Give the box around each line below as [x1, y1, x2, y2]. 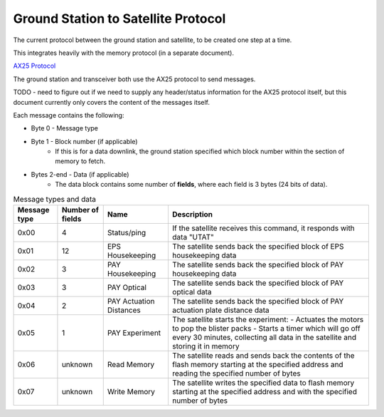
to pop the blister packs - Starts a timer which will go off [171, 324, 361, 333]
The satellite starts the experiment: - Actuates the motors [171, 314, 364, 324]
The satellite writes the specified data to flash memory [171, 378, 355, 388]
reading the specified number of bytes [171, 369, 302, 378]
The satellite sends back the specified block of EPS [171, 242, 344, 251]
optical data [171, 287, 213, 297]
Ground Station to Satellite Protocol [13, 11, 226, 26]
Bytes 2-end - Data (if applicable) [31, 170, 129, 178]
